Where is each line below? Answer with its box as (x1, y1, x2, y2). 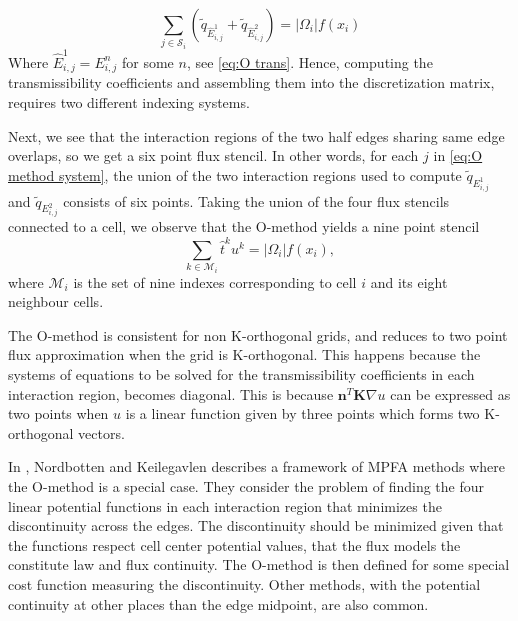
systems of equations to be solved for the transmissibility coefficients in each (8, 364, 475, 385)
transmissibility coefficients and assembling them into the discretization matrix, (8, 72, 495, 93)
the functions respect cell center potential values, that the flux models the (8, 534, 461, 555)
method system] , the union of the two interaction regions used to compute (8, 164, 462, 185)
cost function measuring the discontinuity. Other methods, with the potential (8, 573, 481, 594)
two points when (8, 403, 109, 424)
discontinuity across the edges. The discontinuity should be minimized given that (8, 515, 504, 536)
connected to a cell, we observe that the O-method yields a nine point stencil (8, 216, 480, 237)
